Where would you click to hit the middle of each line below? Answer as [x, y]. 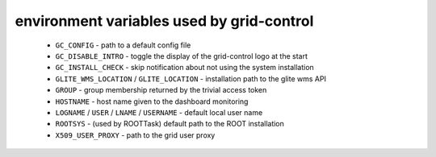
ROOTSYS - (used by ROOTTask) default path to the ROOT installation [170, 124]
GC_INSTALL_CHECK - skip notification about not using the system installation [184, 68]
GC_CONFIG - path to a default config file [123, 45]
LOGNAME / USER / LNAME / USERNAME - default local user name [159, 112]
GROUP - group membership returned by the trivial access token [161, 90]
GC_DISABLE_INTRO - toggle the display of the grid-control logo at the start [182, 56]
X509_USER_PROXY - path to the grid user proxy [135, 135]
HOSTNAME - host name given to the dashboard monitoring [152, 101]
